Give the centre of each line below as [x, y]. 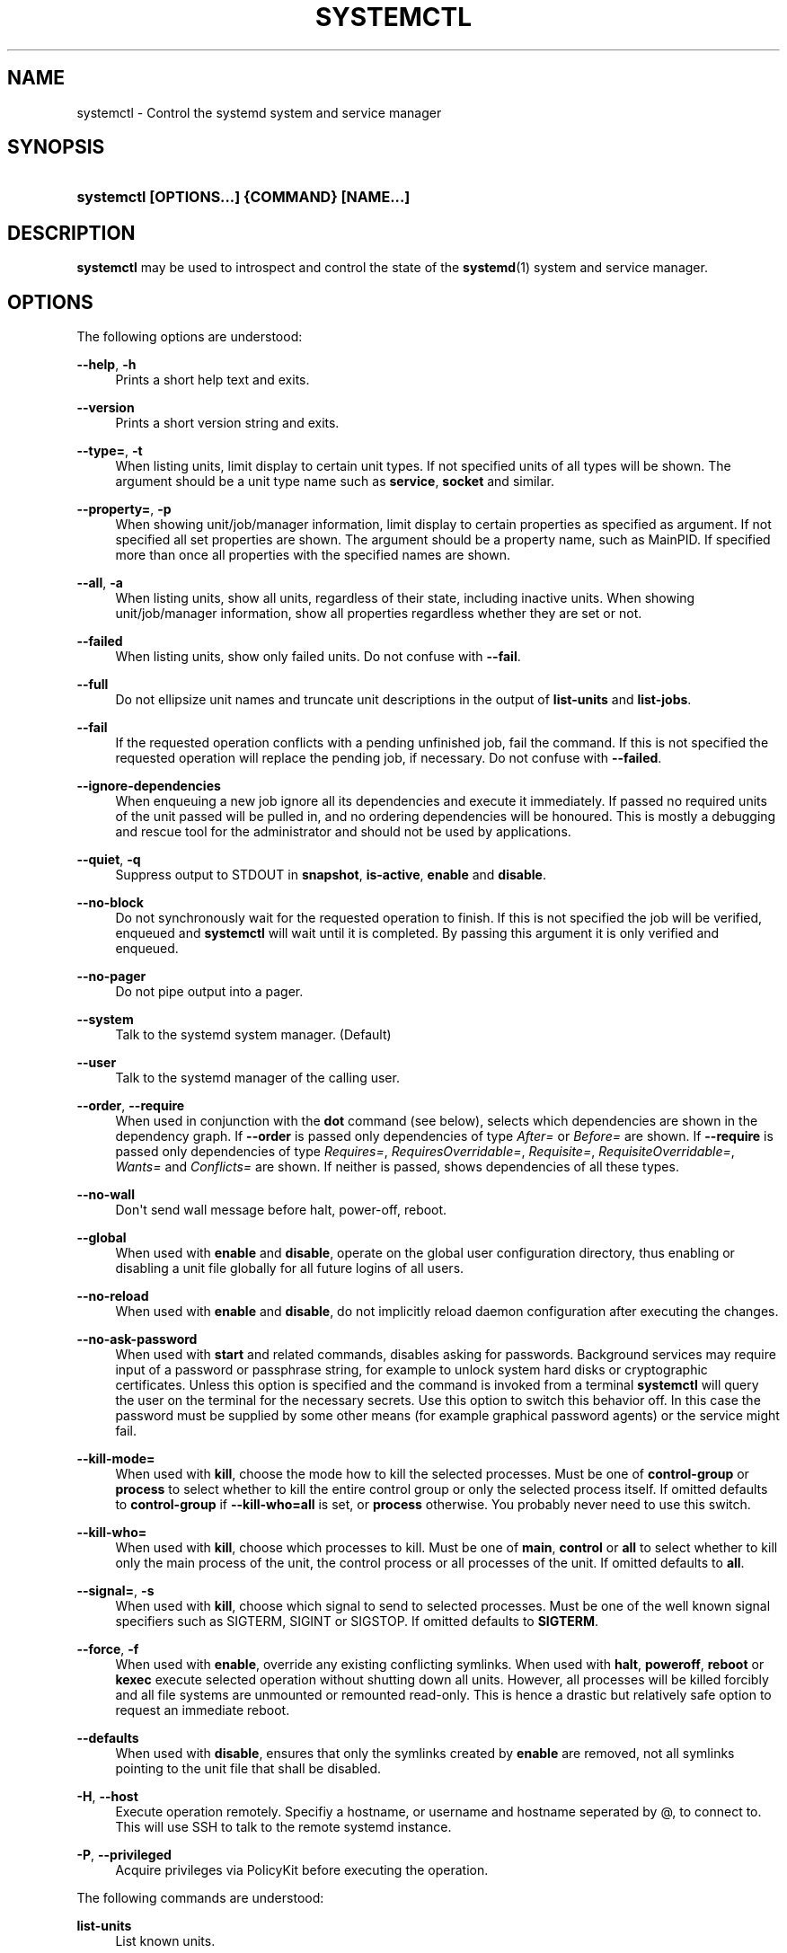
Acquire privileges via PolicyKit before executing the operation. [302, 1870]
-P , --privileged [124, 1855]
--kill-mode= [116, 1459]
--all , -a [100, 583]
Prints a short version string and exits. [227, 423]
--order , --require [131, 1106]
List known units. [165, 1941]
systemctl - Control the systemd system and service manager [259, 112]
